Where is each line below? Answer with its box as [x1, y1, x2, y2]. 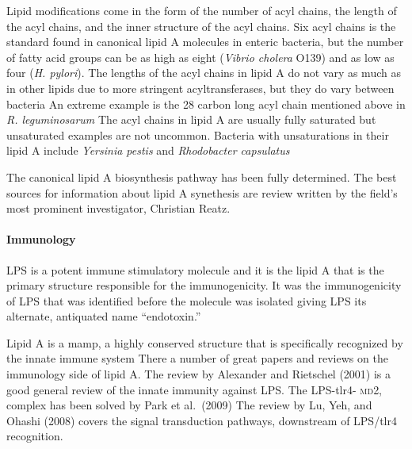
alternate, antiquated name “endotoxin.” [6, 308, 201, 324]
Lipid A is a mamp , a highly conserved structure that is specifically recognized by [6, 334, 403, 351]
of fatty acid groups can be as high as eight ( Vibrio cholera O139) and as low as [6, 48, 395, 65]
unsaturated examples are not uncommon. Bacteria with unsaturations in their [6, 126, 389, 143]
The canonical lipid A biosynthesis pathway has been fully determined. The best [6, 168, 397, 185]
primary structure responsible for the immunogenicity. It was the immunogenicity [6, 277, 402, 294]
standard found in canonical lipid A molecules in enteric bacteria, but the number [6, 33, 404, 50]
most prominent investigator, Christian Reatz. [6, 200, 231, 217]
